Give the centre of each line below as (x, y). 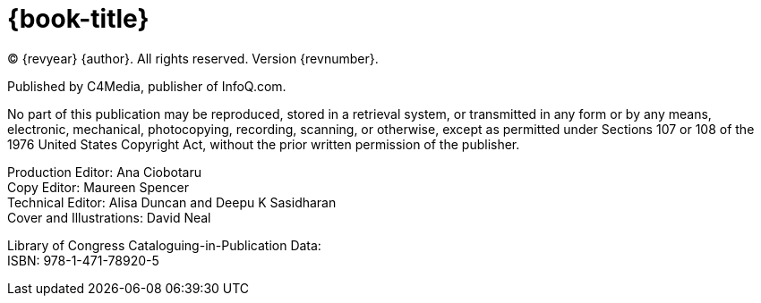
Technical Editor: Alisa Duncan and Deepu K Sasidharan (172, 202)
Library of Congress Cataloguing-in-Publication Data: (164, 245)
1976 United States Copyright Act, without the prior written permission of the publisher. (264, 144)
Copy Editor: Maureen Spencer (98, 187)
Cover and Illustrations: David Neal (109, 217)
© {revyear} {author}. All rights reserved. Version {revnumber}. (193, 58)
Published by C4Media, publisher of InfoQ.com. (147, 86)
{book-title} (78, 19)
